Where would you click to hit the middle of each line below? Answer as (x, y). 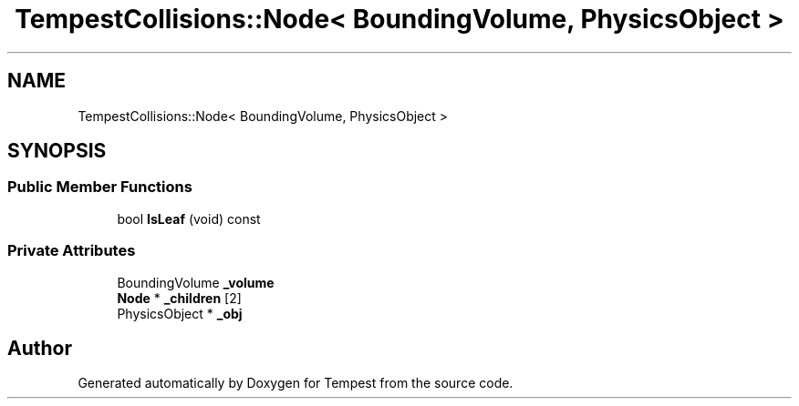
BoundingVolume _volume (196, 282)
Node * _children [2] (179, 298)
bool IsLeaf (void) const (189, 218)
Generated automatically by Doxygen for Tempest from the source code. (296, 383)
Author (40, 348)
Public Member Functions (100, 187)
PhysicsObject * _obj (180, 313)
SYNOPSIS (57, 151)
